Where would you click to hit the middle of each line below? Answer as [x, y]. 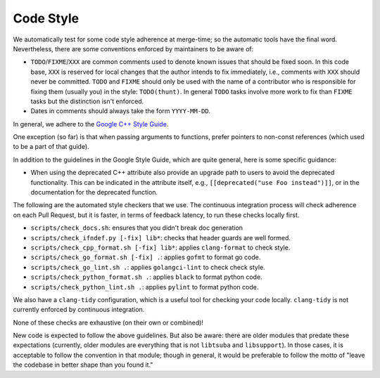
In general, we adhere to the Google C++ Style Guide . [91, 124]
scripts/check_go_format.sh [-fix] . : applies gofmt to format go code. [146, 257]
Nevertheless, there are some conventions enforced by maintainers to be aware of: [133, 48]
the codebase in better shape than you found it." [83, 365]
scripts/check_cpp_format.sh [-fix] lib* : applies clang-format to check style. [160, 247]
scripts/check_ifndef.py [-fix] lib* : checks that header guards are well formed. [161, 237]
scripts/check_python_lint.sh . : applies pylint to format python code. [145, 287]
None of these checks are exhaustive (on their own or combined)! [108, 322]
